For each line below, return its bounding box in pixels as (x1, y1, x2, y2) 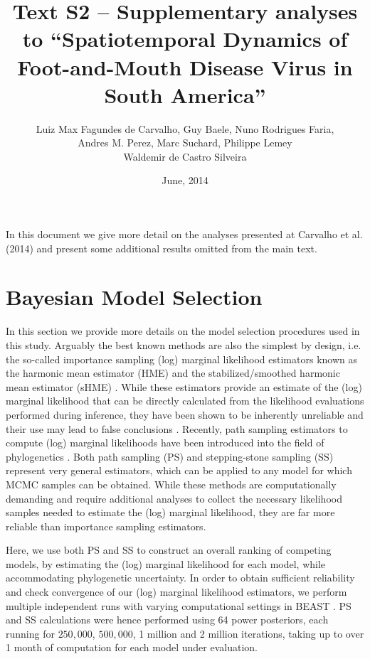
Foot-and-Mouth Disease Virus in (17, 52, 353, 81)
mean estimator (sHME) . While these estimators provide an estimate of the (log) (6, 379, 362, 394)
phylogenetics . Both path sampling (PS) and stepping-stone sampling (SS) (6, 449, 334, 464)
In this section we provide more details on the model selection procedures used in (6, 323, 360, 338)
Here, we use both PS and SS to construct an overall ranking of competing (6, 542, 332, 557)
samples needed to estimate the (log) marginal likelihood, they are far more (6, 505, 335, 520)
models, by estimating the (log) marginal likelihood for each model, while (6, 556, 326, 571)
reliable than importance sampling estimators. (6, 518, 206, 533)
